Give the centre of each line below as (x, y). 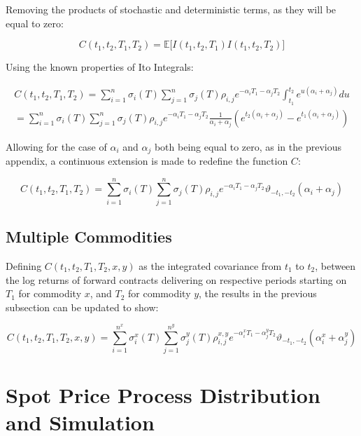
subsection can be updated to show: (82, 307)
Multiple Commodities (89, 237)
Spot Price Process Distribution (163, 395)
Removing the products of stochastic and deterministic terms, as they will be (171, 9)
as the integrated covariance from (210, 265)
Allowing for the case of (56, 146)
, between (335, 265)
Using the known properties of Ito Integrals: (100, 67)
